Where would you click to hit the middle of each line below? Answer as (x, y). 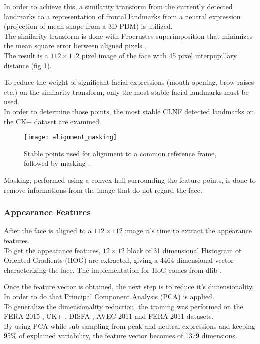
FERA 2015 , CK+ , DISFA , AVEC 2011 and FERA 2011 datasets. (109, 316)
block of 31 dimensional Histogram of (184, 250)
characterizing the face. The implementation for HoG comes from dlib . (113, 270)
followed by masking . (57, 163)
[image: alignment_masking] (71, 138)
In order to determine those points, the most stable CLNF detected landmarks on (129, 111)
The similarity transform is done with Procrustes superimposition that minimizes (128, 36)
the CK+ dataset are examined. (53, 121)
